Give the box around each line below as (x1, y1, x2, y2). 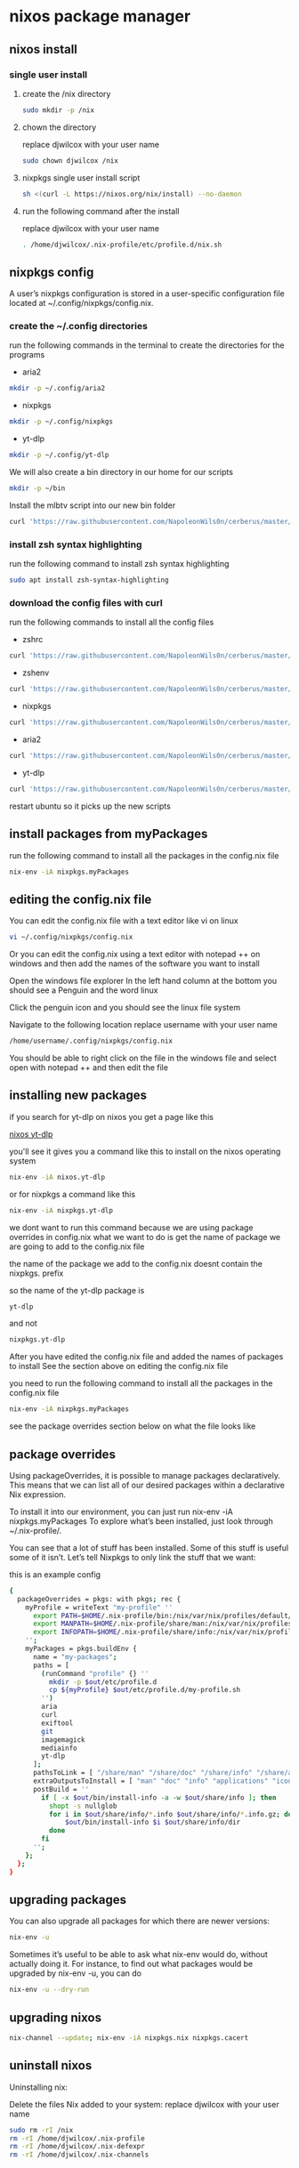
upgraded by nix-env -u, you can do (9, 1968, 142, 1979)
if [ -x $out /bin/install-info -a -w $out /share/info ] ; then (41, 1793, 277, 1802)
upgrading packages (9, 1892, 127, 1907)
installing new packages (9, 1088, 147, 1103)
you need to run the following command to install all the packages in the (9, 1378, 273, 1389)
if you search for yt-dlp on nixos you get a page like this (9, 1111, 214, 1122)
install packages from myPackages (9, 826, 208, 842)
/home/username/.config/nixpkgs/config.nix (9, 1036, 174, 1046)
